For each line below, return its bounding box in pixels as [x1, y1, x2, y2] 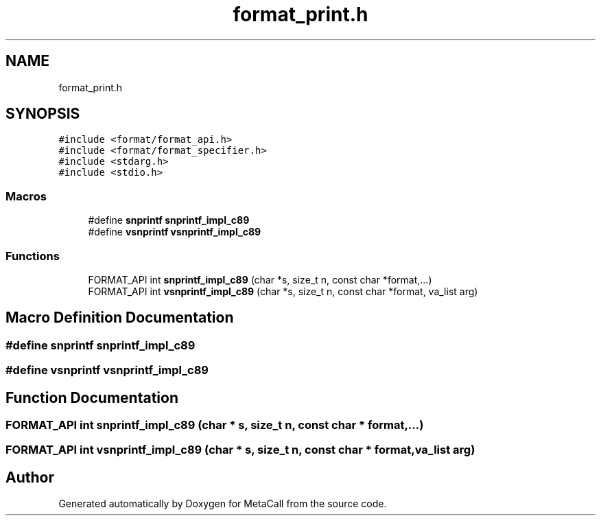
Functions [5, 248, 60, 263]
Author [5, 468, 54, 486]
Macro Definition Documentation [5, 309, 234, 327]
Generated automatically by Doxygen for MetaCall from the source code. [58, 498, 387, 510]
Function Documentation [5, 389, 178, 406]
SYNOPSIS [5, 105, 80, 123]
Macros [5, 189, 47, 203]
